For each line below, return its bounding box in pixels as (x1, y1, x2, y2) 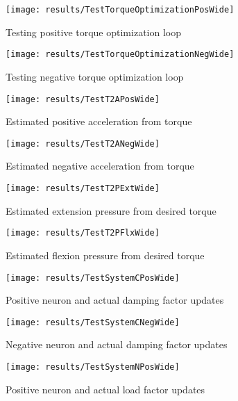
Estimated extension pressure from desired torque (6, 203, 216, 218)
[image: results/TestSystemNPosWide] (6, 362, 180, 372)
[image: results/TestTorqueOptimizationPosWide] (6, 5, 235, 15)
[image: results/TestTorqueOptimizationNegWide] (6, 49, 235, 60)
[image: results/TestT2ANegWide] (6, 138, 160, 149)
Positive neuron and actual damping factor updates (6, 293, 224, 307)
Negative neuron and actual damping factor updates (6, 337, 228, 352)
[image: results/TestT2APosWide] (6, 94, 160, 104)
